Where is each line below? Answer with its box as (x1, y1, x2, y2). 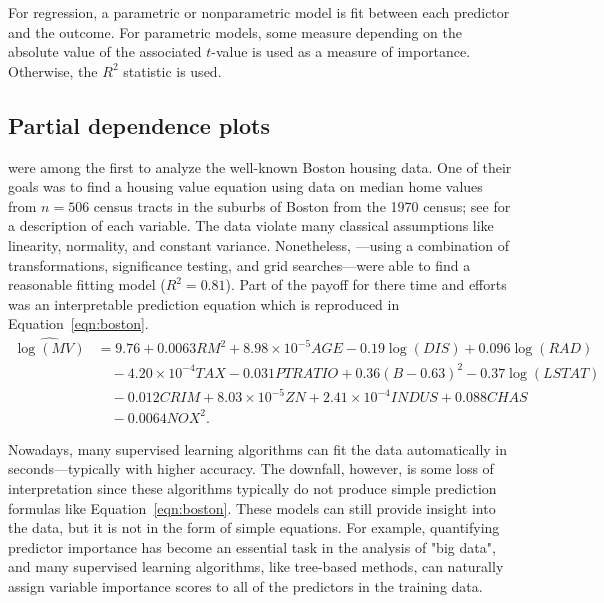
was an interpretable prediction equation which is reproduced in (8, 293, 400, 314)
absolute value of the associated (8, 41, 202, 62)
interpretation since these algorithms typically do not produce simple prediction (8, 477, 497, 498)
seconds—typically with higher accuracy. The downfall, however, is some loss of (8, 458, 494, 479)
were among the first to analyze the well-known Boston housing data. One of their (8, 156, 512, 177)
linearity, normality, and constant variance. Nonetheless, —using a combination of (8, 234, 509, 255)
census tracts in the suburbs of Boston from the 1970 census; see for (93, 195, 511, 216)
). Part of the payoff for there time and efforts (225, 274, 507, 295)
